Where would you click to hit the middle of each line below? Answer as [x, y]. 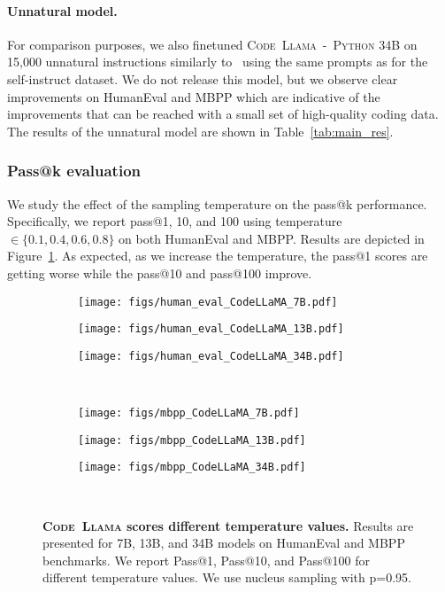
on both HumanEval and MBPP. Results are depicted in [272, 238]
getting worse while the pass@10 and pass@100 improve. [160, 273]
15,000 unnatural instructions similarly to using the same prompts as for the [218, 62]
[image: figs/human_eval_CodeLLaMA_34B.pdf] [211, 356]
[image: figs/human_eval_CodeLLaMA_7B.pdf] [208, 302]
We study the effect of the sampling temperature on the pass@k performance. [217, 203]
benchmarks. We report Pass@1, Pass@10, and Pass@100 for [206, 560]
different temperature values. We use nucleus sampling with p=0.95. [227, 577]
